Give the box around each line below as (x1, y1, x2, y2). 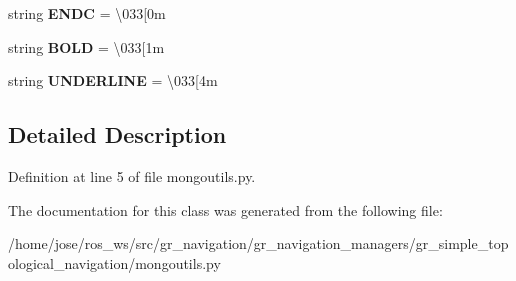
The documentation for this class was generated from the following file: (8, 199, 443, 220)
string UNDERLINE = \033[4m (8, 70, 218, 91)
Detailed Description (8, 119, 227, 150)
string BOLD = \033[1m (8, 36, 165, 57)
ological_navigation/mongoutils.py (8, 252, 221, 273)
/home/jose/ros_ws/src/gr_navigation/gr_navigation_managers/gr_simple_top (8, 233, 509, 254)
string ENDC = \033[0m (8, 3, 166, 23)
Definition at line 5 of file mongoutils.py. (8, 165, 256, 186)
